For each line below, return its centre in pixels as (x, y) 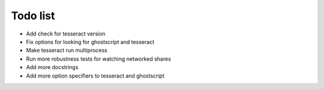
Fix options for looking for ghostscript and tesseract (90, 41)
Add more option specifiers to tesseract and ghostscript (95, 76)
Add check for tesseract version (66, 34)
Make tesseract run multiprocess (67, 51)
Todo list (33, 16)
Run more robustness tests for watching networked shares (98, 59)
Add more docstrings (52, 67)
